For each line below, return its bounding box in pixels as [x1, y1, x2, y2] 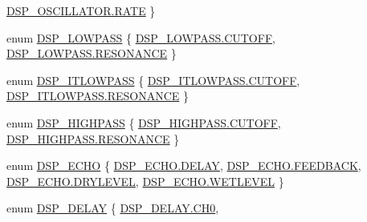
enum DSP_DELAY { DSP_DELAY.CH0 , [6, 200, 219, 216]
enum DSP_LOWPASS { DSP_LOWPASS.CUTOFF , [6, 29, 275, 46]
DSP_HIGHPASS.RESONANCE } [6, 130, 180, 147]
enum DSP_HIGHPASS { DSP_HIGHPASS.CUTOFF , [6, 114, 281, 131]
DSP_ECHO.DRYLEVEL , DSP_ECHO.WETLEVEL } [6, 172, 284, 189]
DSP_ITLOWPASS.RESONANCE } [6, 87, 189, 104]
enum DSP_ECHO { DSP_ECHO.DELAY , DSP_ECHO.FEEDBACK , [6, 157, 361, 174]
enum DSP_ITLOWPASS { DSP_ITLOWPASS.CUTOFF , [6, 71, 300, 88]
